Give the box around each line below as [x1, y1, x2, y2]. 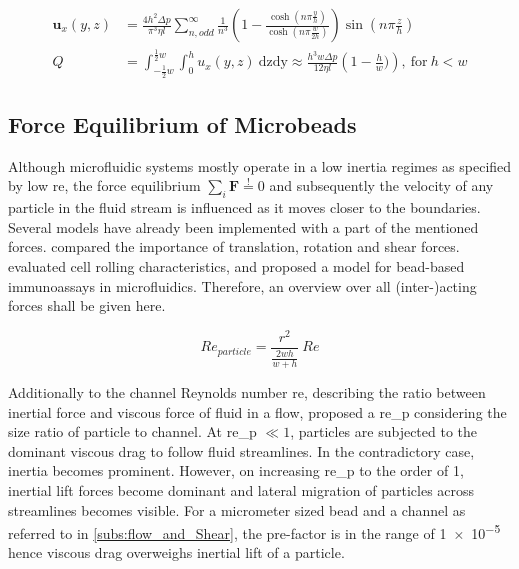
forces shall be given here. [8, 295, 166, 316]
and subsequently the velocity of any [269, 175, 494, 196]
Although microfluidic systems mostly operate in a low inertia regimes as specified [8, 155, 512, 176]
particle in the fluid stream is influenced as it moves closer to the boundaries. [8, 197, 481, 218]
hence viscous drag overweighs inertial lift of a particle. [8, 542, 345, 563]
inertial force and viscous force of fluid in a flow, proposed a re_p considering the [8, 401, 507, 422]
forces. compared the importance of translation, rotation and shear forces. [8, 236, 460, 257]
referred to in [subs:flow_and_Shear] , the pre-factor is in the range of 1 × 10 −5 [8, 520, 501, 543]
